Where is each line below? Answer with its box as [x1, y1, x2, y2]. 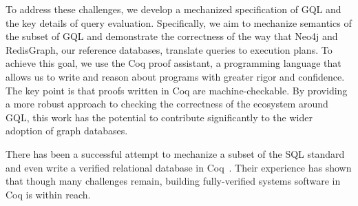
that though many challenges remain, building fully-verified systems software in [6, 174, 341, 188]
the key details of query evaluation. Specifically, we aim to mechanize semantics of [6, 15, 352, 30]
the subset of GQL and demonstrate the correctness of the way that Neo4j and [6, 29, 338, 43]
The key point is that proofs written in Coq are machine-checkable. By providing [6, 83, 348, 97]
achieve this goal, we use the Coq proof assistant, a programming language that [6, 56, 341, 70]
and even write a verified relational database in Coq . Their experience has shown [6, 160, 352, 174]
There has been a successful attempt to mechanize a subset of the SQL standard [6, 146, 345, 161]
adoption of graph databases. [6, 123, 128, 138]
